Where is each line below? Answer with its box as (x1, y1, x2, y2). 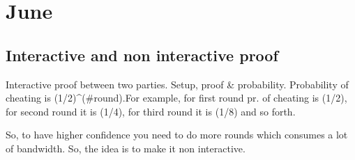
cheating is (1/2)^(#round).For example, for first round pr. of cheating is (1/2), (6, 90, 347, 105)
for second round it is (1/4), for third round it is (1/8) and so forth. (6, 104, 296, 118)
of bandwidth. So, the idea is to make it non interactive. (6, 141, 246, 155)
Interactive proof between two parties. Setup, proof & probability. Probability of (6, 77, 349, 91)
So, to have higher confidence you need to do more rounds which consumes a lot (6, 127, 348, 142)
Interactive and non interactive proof (6, 44, 278, 65)
